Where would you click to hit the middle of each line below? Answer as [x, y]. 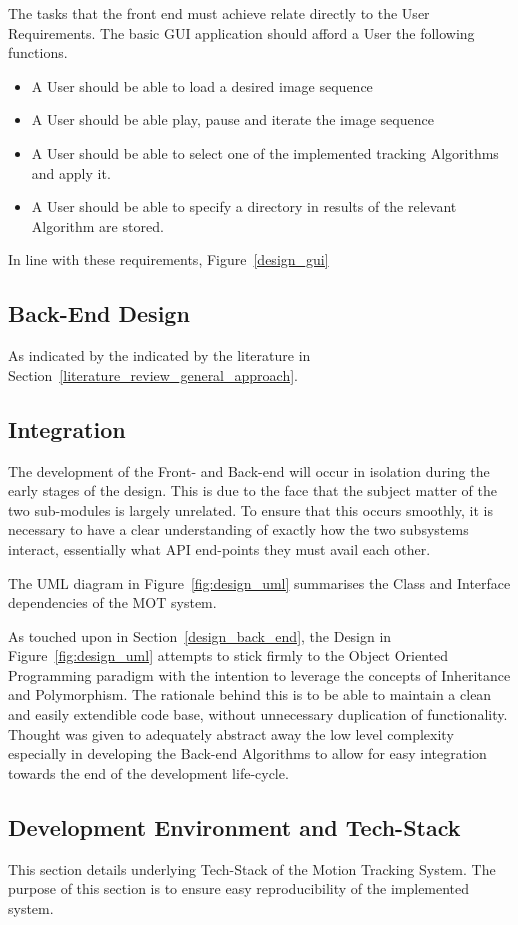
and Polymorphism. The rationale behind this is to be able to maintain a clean [250, 694]
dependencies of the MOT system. [112, 602]
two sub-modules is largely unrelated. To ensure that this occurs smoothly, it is [250, 509]
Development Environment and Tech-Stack [234, 826]
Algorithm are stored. [97, 225]
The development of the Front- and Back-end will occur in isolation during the [249, 470]
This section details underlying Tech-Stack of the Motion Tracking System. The [252, 868]
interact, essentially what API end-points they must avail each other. [219, 548]
